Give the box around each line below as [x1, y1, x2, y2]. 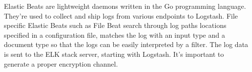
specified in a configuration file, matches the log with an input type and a [4, 29, 225, 40]
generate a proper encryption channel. [4, 58, 118, 69]
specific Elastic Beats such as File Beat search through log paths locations [4, 20, 227, 30]
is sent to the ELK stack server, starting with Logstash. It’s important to [4, 48, 224, 59]
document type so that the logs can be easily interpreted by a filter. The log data [4, 39, 249, 49]
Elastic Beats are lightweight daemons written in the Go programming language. [4, 1, 246, 11]
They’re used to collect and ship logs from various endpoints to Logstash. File [4, 10, 238, 21]
